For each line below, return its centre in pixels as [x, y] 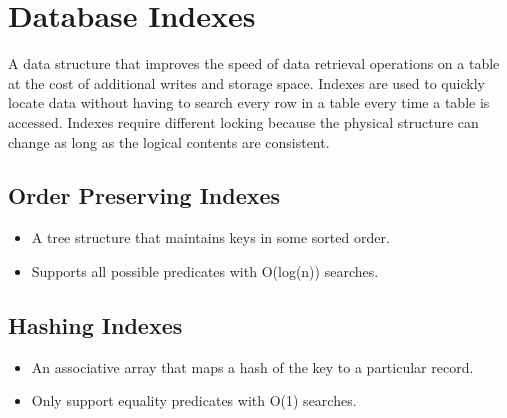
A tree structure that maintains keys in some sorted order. [210, 237]
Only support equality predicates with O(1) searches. [194, 400]
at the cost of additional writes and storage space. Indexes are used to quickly [246, 82]
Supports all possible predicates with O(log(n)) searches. [205, 270]
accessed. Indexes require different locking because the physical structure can [243, 121]
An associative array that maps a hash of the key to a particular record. [252, 366]
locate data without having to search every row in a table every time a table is [249, 102]
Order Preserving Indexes [144, 195]
